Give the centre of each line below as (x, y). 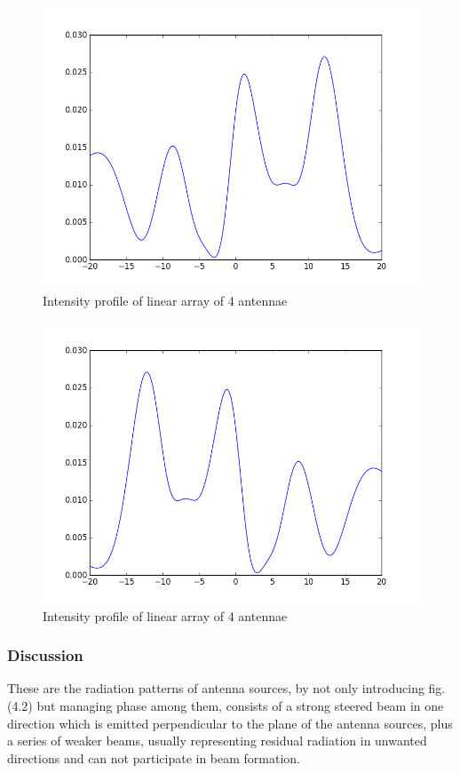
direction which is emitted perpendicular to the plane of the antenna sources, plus (230, 723)
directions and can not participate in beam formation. (154, 757)
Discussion (45, 655)
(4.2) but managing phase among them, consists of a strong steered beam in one (226, 705)
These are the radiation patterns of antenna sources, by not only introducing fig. (226, 688)
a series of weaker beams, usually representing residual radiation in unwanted (217, 741)
